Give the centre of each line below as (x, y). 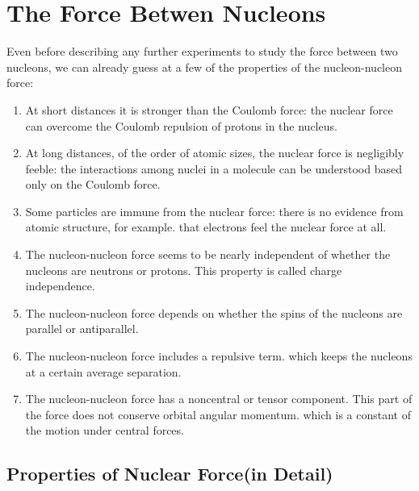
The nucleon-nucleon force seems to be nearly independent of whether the (208, 254)
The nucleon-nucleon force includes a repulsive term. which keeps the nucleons (219, 356)
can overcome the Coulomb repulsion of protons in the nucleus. (181, 125)
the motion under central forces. (105, 430)
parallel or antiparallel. (82, 329)
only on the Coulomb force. (93, 184)
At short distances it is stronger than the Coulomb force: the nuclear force (209, 109)
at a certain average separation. (103, 371)
